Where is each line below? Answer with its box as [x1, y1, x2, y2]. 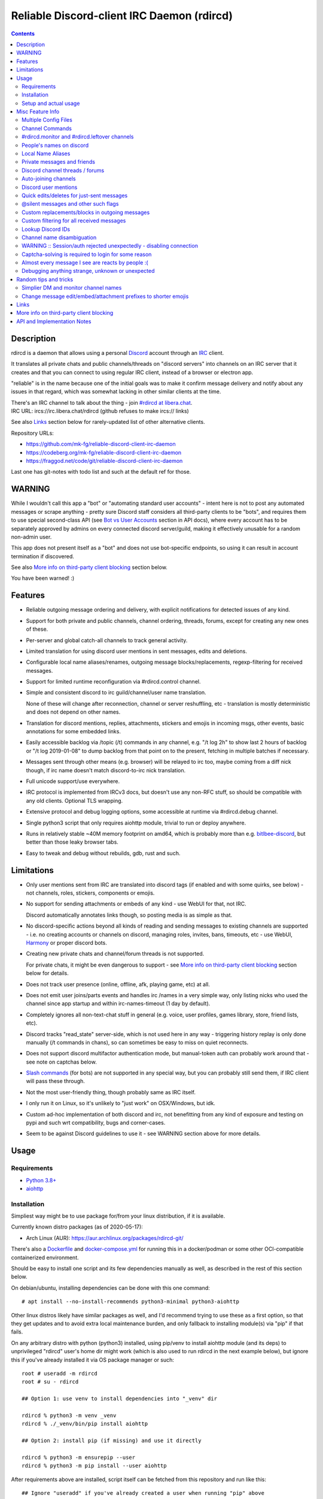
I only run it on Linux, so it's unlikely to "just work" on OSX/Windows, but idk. [26, 1100, 215, 1107]
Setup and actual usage [22, 100, 80, 107]
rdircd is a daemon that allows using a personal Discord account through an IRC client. [11, 349, 224, 356]
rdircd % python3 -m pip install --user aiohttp [22, 1462, 167, 1469]
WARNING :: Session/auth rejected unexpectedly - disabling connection [22, 242, 199, 249]
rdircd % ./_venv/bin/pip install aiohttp [22, 1420, 148, 1427]
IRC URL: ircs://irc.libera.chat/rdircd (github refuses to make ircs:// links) [11, 408, 190, 415]
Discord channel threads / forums [22, 167, 105, 174]
